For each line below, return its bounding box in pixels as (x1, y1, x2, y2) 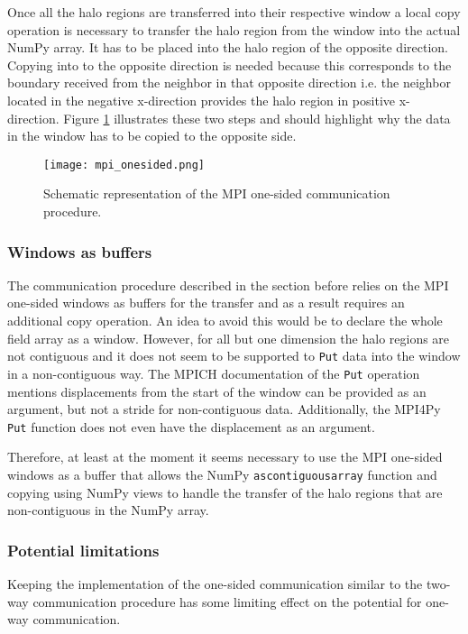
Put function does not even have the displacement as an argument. (7, 417, 375, 436)
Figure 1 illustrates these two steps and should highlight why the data (63, 108, 451, 127)
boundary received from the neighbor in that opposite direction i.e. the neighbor (7, 73, 451, 92)
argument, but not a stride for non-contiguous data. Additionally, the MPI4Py (7, 400, 441, 418)
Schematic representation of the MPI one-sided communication (43, 184, 390, 203)
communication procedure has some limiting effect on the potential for (32, 592, 422, 611)
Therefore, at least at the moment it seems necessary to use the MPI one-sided (7, 447, 443, 466)
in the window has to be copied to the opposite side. (7, 126, 297, 145)
